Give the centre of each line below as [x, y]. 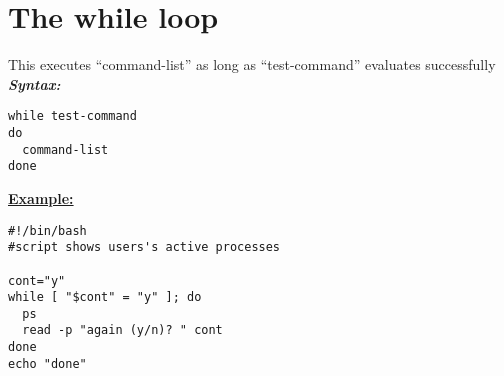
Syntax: [34, 83]
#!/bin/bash [47, 230]
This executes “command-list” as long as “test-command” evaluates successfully [252, 64]
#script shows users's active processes [144, 247]
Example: [41, 197]
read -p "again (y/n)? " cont [122, 330]
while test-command [72, 116]
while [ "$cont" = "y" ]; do [105, 297]
